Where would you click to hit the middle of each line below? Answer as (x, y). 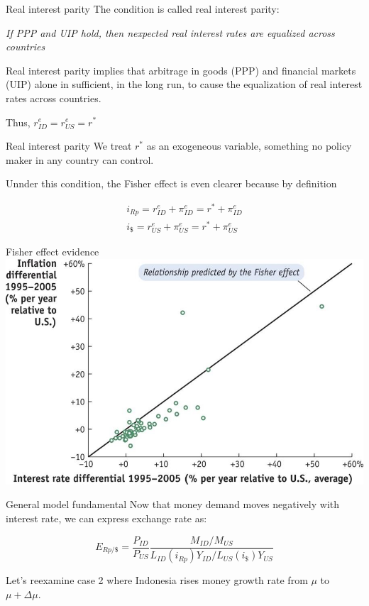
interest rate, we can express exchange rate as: (106, 518)
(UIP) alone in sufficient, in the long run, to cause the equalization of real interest (184, 84)
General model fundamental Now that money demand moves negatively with (172, 504)
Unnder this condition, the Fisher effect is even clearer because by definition (171, 183)
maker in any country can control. (80, 159)
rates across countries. (54, 98)
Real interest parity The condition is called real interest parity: (143, 9)
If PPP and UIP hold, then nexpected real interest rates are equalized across (170, 32)
